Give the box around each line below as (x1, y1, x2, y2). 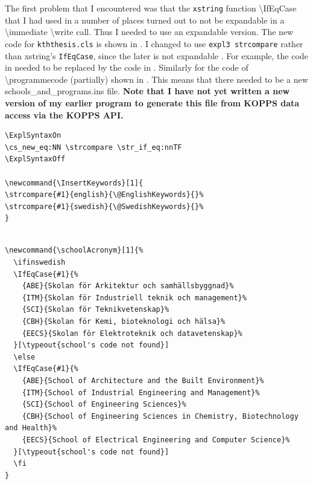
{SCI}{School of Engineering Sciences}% (22, 400, 186, 409)
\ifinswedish (13, 258, 66, 267)
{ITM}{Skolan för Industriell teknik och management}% (22, 293, 247, 302)
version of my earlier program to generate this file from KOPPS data (5, 96, 300, 109)
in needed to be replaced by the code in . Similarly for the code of (5, 61, 248, 74)
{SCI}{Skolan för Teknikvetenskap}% (22, 305, 169, 314)
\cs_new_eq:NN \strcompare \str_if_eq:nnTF (5, 143, 182, 152)
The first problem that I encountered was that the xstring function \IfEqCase (5, 2, 297, 14)
